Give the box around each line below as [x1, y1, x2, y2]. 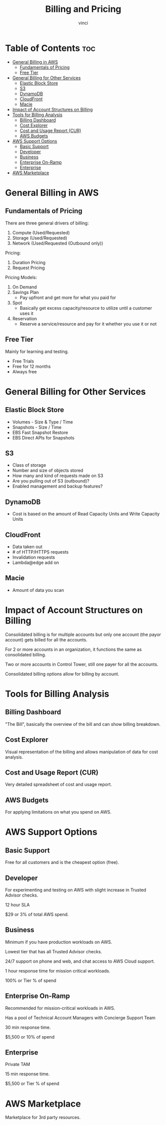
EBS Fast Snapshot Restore [12, 429, 68, 435]
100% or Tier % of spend [5, 977, 56, 984]
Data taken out [12, 544, 43, 550]
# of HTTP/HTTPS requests [12, 549, 69, 555]
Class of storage [12, 462, 46, 468]
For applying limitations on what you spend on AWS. [5, 809, 111, 815]
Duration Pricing [12, 259, 46, 265]
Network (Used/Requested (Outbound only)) [12, 240, 104, 246]
